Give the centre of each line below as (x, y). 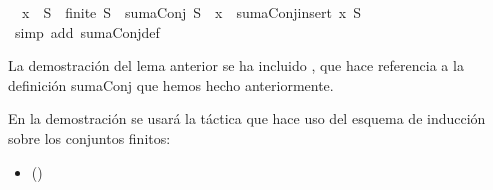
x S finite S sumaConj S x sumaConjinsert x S (191, 12)
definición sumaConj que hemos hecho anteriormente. (171, 84)
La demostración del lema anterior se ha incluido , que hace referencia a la (236, 65)
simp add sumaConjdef (87, 31)
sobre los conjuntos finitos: (89, 137)
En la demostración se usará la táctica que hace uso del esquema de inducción (247, 118)
